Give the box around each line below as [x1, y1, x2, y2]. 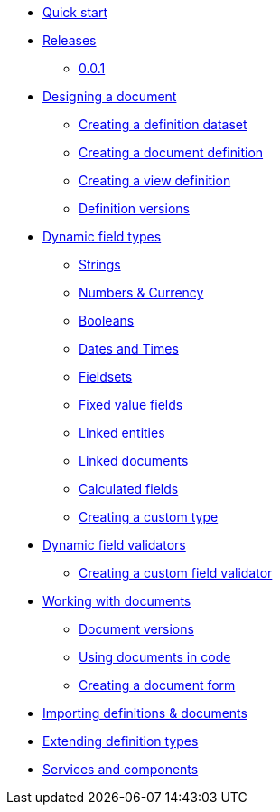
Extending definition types [42, 733, 199, 749]
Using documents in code [79, 649, 231, 665]
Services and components [42, 761, 199, 777]
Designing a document [42, 89, 177, 104]
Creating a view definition [79, 173, 231, 188]
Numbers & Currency [79, 285, 204, 300]
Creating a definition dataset [79, 117, 247, 132]
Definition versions [79, 201, 190, 216]
